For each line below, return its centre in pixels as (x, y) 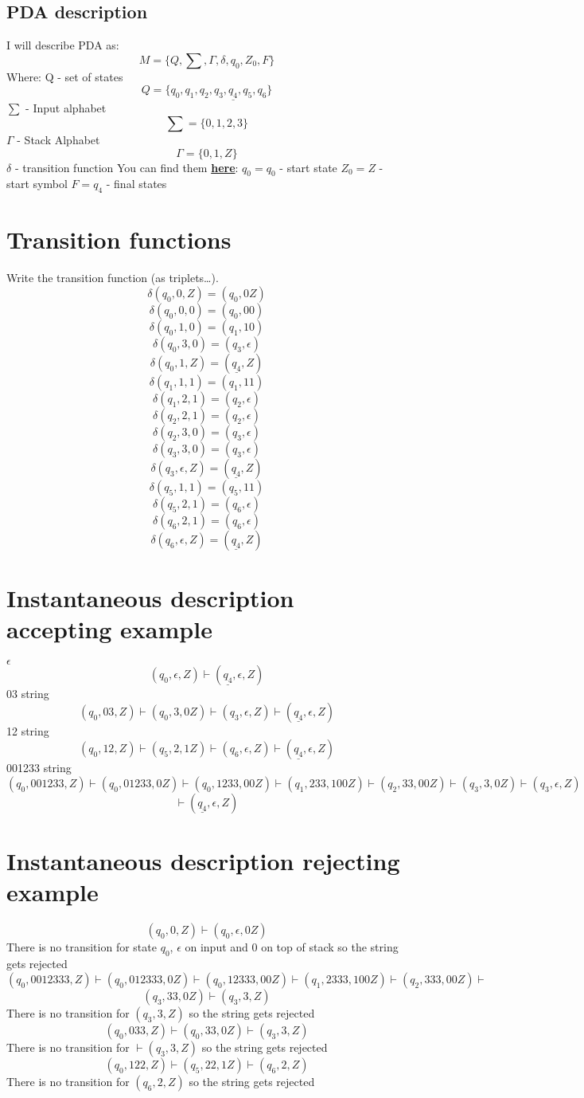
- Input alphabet (66, 108)
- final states (136, 184)
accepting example (109, 629)
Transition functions (119, 239)
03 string (28, 694)
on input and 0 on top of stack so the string (292, 947)
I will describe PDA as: (63, 45)
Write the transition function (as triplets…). (113, 278)
